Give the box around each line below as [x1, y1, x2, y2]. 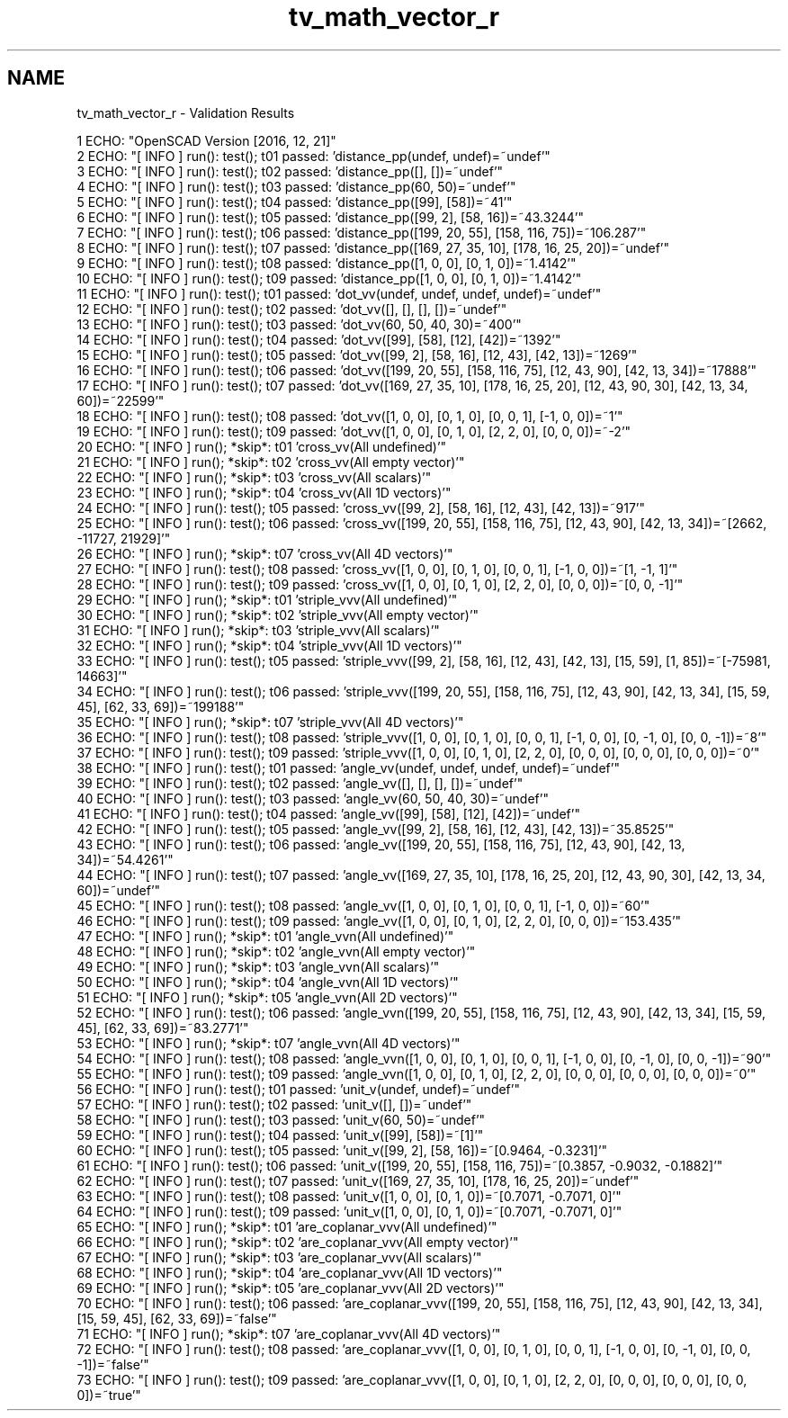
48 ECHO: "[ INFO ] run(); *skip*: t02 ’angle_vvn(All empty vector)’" [76, 943, 476, 959]
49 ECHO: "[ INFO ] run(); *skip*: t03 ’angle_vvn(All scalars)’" [76, 958, 440, 974]
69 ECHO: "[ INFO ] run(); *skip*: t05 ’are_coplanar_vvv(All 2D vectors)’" [76, 1279, 505, 1296]
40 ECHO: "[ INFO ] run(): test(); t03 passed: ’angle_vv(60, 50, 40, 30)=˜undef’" [76, 790, 549, 806]
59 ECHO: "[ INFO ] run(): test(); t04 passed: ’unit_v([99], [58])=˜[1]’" [76, 1126, 484, 1143]
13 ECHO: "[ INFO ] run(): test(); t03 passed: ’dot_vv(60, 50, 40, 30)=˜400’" [76, 316, 522, 332]
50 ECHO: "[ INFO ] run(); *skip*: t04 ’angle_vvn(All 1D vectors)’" [76, 974, 459, 990]
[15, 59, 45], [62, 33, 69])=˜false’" [76, 1310, 277, 1326]
